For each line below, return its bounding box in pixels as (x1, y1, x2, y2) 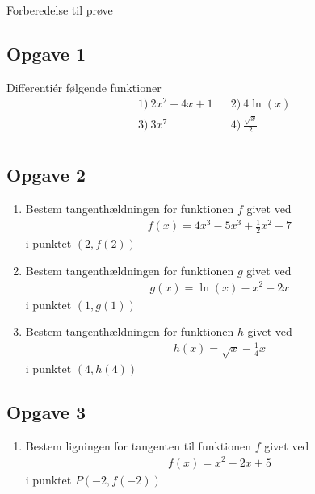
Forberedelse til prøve (6, 2, 113, 18)
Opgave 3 (6, 400, 86, 425)
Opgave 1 (6, 40, 86, 65)
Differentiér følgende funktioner (6, 78, 162, 95)
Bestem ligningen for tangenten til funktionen (25, 437, 251, 454)
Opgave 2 (6, 162, 86, 187)
